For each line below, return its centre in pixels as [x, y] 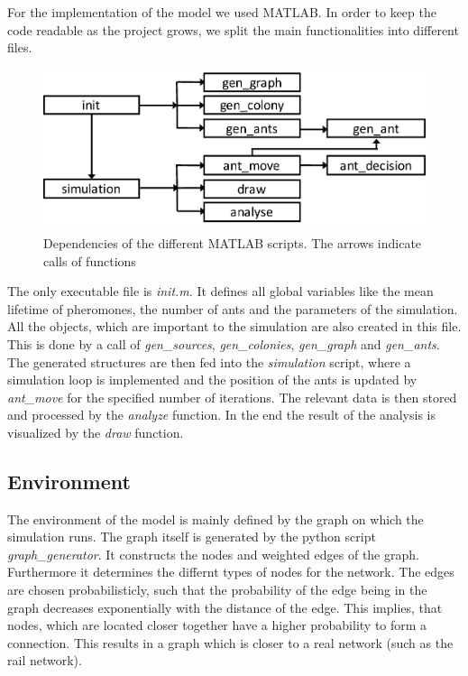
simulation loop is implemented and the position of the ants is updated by [212, 380]
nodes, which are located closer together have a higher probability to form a [217, 625]
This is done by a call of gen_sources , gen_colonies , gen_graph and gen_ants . [224, 343]
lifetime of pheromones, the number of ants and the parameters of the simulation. [233, 308]
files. [20, 47]
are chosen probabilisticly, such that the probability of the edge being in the [217, 590]
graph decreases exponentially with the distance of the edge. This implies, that [225, 607]
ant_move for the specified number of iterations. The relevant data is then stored [232, 397]
